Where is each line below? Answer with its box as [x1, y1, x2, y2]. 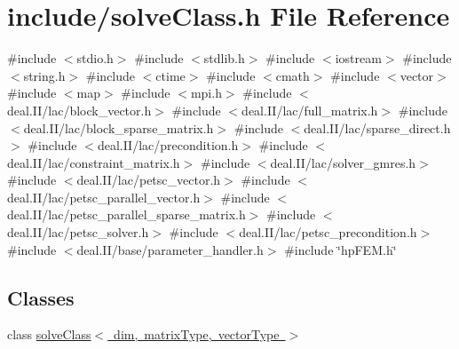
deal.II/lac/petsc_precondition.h [239, 223, 417, 242]
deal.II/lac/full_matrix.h [241, 100, 378, 119]
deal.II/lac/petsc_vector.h [76, 171, 221, 189]
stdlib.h [203, 49, 245, 67]
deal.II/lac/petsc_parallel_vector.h [7, 187, 201, 206]
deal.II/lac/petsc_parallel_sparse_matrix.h [7, 205, 246, 224]
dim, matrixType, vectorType [114, 325, 280, 344]
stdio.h [76, 49, 114, 67]
